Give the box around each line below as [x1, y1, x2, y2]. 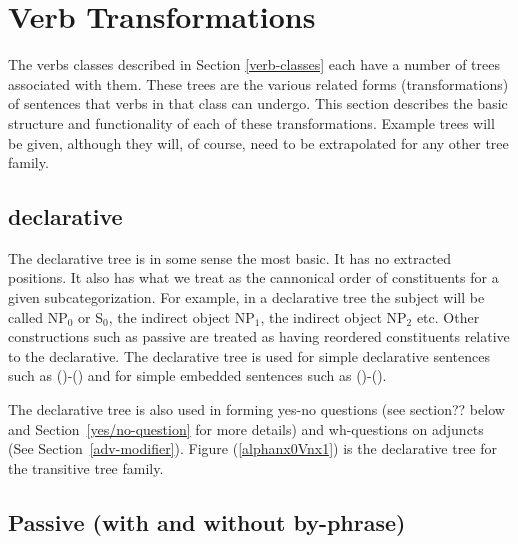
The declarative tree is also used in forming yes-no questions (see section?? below [8, 399, 505, 420]
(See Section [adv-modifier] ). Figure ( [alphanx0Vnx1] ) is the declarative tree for [8, 438, 497, 459]
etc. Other [416, 306, 480, 327]
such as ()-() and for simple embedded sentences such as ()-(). [8, 365, 387, 386]
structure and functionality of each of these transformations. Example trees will [8, 112, 495, 133]
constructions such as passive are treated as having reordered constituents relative [8, 326, 510, 347]
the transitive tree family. [8, 457, 164, 478]
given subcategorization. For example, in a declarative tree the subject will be [8, 287, 485, 308]
